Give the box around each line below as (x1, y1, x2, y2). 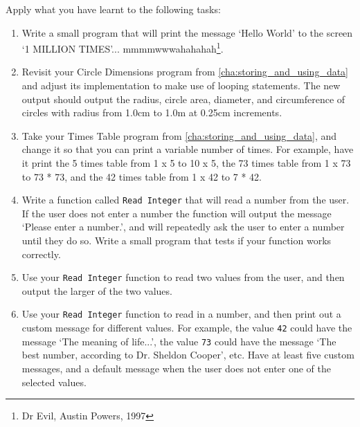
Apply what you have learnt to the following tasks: (6, 2, 221, 16)
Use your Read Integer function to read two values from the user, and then (21, 270, 345, 284)
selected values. (21, 374, 87, 389)
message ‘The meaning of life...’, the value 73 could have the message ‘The (21, 334, 336, 348)
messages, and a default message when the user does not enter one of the (21, 361, 332, 376)
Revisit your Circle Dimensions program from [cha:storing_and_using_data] (21, 64, 349, 79)
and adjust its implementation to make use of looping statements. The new (21, 78, 341, 93)
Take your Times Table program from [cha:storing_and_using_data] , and (21, 128, 337, 143)
